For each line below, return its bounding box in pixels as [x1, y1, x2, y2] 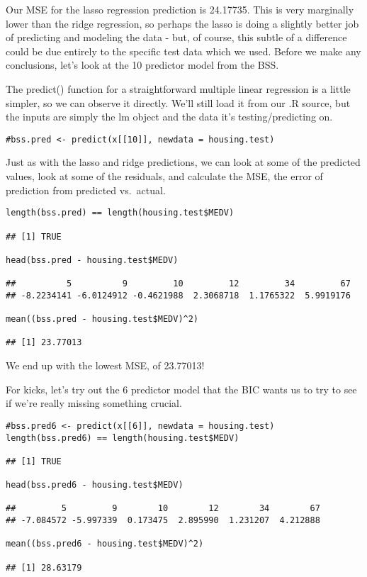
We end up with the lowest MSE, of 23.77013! [6, 358, 205, 373]
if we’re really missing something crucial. [6, 396, 182, 410]
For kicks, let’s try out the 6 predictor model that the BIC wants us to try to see [6, 381, 357, 396]
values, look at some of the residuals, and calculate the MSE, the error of [6, 169, 323, 183]
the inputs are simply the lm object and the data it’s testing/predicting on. [6, 109, 333, 124]
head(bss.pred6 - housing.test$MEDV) [6, 480, 183, 491]
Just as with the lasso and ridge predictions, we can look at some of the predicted [6, 155, 361, 169]
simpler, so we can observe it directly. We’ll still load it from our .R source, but [6, 95, 351, 110]
